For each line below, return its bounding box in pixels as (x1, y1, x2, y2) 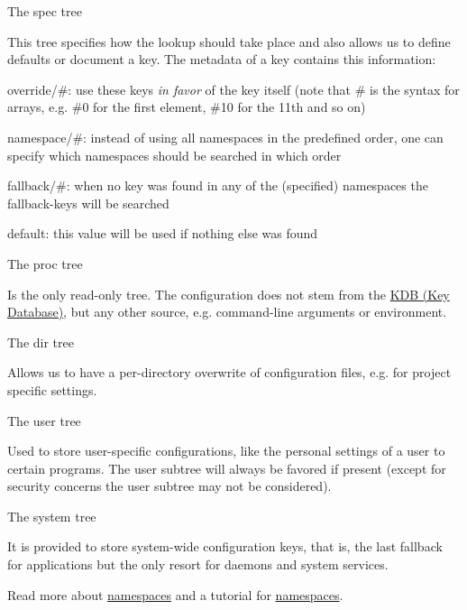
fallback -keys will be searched (7, 193, 169, 212)
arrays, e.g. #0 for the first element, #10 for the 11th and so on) (7, 97, 366, 116)
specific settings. (7, 380, 97, 399)
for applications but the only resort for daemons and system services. (7, 555, 389, 574)
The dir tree (7, 332, 74, 351)
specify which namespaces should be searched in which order (7, 145, 342, 164)
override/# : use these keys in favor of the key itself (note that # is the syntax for (7, 79, 460, 98)
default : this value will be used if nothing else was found (7, 224, 318, 243)
